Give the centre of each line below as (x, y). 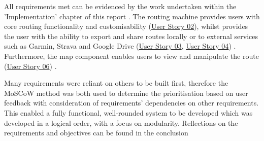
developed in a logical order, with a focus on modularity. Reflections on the (121, 122)
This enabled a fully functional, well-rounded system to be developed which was (128, 112)
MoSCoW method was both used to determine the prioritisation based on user (126, 93)
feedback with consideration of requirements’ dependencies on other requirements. (131, 103)
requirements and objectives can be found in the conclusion (96, 133)
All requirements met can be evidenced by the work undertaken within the (120, 6)
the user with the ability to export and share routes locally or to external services (131, 36)
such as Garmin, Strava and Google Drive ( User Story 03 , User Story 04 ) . (120, 46)
